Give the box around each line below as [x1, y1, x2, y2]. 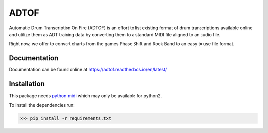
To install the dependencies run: [9, 102, 75, 108]
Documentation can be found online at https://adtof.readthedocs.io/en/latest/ [9, 67, 167, 73]
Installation [9, 80, 45, 88]
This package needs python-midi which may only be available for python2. [9, 93, 162, 99]
